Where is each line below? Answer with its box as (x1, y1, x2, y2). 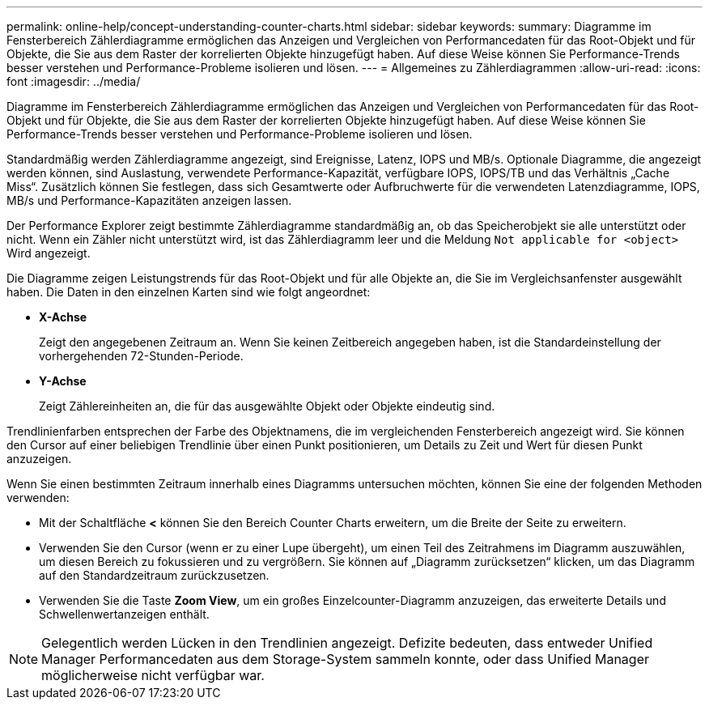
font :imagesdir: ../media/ (6, 74, 141, 88)
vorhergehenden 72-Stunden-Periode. (39, 349, 244, 363)
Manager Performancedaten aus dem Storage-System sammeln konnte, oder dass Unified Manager (41, 651, 649, 667)
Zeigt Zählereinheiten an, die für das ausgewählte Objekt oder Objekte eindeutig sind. (39, 399, 495, 413)
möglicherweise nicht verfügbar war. (41, 667, 265, 683)
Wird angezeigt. (6, 246, 91, 260)
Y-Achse (39, 374, 87, 388)
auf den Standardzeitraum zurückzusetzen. (39, 568, 270, 582)
